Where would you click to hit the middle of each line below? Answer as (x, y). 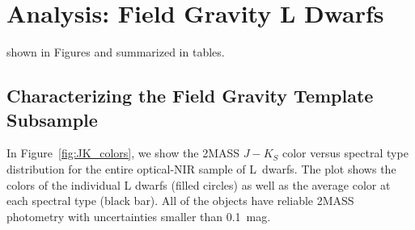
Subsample (52, 119)
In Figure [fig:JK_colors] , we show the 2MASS (123, 153)
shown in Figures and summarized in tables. (116, 52)
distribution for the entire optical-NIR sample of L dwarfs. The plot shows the (201, 168)
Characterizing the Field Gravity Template (190, 96)
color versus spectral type (345, 153)
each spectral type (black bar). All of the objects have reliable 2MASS (180, 201)
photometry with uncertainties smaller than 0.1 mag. (139, 216)
